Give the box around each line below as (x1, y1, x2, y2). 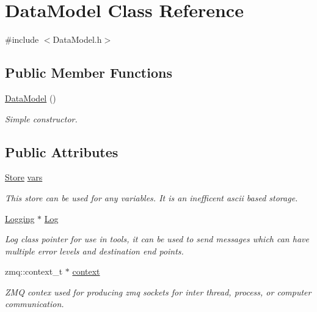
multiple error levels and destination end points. (5, 244, 184, 257)
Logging (5, 212, 35, 225)
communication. (5, 297, 64, 310)
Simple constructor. (5, 112, 78, 125)
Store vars (5, 171, 43, 184)
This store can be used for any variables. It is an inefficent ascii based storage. (5, 191, 298, 204)
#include (5, 33, 39, 46)
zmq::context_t (5, 265, 63, 278)
